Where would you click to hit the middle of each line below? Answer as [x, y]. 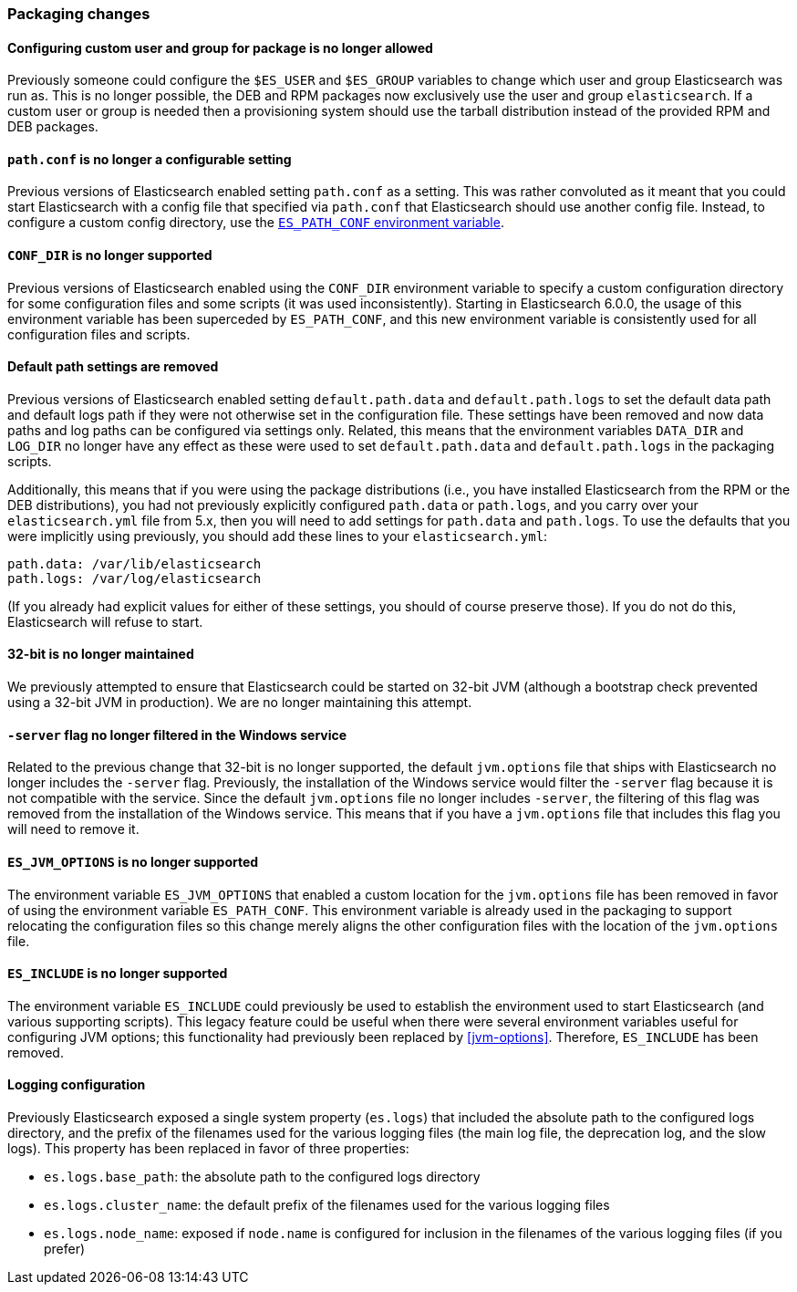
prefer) [65, 1248]
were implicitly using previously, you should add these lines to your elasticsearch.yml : [278, 536]
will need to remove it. [73, 829]
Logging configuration [77, 1085]
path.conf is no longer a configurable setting [150, 159]
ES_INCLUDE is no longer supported [118, 974]
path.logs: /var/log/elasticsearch [135, 578]
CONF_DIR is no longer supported [110, 255]
